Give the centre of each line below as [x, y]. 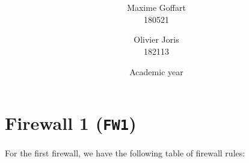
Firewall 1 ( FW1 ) [71, 123]
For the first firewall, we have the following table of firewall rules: [125, 153]
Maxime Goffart [156, 8]
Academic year [156, 71]
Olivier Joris [156, 39]
